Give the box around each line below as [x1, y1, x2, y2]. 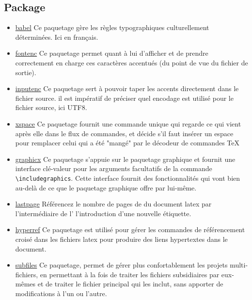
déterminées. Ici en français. [15, 32, 98, 42]
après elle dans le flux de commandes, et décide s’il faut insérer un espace [15, 128, 234, 138]
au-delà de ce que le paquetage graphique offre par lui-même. [15, 182, 197, 192]
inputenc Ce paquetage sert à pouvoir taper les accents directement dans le [15, 83, 239, 94]
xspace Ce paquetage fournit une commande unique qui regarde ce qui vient [15, 118, 241, 128]
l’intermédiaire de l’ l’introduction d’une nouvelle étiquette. [15, 208, 191, 218]
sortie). [15, 67, 36, 77]
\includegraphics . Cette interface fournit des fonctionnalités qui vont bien [15, 173, 240, 183]
